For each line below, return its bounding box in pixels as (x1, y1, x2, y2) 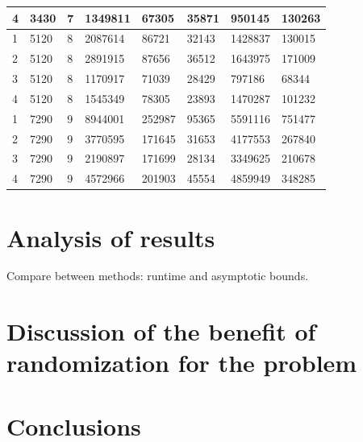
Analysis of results (6, 221, 215, 254)
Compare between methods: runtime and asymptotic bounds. (6, 267, 309, 284)
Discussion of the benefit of (6, 315, 316, 348)
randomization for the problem (6, 346, 357, 379)
